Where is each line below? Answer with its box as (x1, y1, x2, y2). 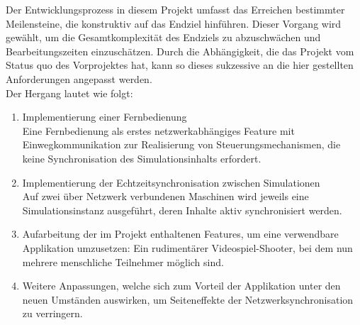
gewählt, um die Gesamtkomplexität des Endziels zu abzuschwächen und (6, 30, 321, 45)
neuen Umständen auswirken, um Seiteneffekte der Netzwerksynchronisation (22, 292, 354, 307)
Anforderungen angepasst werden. (6, 71, 152, 86)
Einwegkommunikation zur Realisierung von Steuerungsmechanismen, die (22, 137, 341, 152)
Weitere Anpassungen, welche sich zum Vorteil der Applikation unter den (22, 278, 341, 293)
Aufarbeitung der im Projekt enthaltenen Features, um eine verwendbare (22, 226, 339, 241)
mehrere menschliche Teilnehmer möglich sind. (22, 254, 224, 269)
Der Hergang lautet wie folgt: (6, 85, 133, 100)
